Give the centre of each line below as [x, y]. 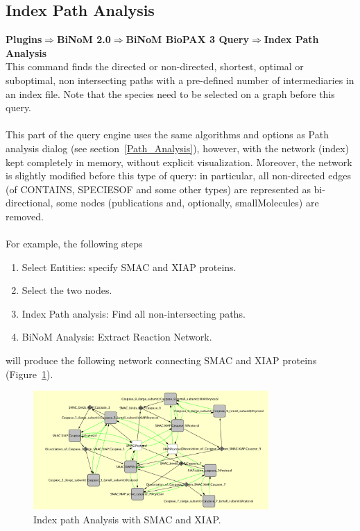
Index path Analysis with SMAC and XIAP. [127, 519]
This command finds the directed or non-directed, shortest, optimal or [155, 66]
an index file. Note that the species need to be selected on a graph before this [170, 93]
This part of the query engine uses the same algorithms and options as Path [167, 134]
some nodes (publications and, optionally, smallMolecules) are [188, 203]
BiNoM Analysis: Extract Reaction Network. [117, 337]
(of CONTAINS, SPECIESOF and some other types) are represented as [158, 189]
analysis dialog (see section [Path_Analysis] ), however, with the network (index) [178, 148]
